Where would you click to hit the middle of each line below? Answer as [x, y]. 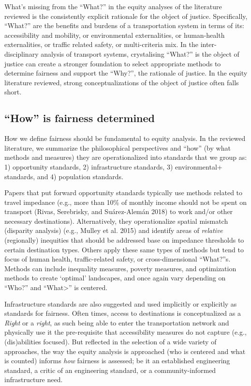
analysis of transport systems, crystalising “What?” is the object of [140, 54]
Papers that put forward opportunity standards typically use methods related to [124, 193]
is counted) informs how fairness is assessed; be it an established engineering [117, 361]
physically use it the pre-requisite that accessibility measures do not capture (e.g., [125, 332]
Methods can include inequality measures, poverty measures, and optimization [120, 268]
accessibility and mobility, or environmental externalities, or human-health [115, 35]
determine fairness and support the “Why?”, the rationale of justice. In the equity [126, 73]
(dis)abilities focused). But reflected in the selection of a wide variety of [111, 342]
